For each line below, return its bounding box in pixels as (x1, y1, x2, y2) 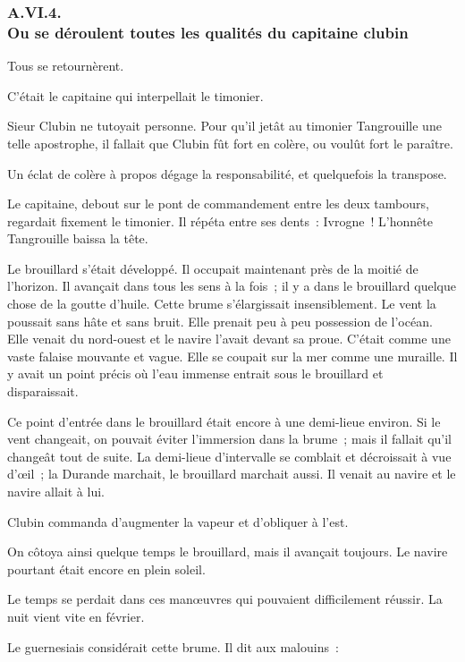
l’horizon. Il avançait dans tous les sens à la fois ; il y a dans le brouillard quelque (7, 276, 456, 295)
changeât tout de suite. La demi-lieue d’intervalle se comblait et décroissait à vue (7, 446, 452, 465)
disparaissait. (7, 382, 79, 401)
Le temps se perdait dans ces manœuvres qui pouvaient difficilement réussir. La (7, 590, 443, 608)
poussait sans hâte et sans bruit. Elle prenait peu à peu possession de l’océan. (7, 311, 433, 330)
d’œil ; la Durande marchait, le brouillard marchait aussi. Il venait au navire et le (7, 464, 456, 483)
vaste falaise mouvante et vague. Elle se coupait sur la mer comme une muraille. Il (7, 346, 458, 365)
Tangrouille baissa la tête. (7, 229, 148, 248)
